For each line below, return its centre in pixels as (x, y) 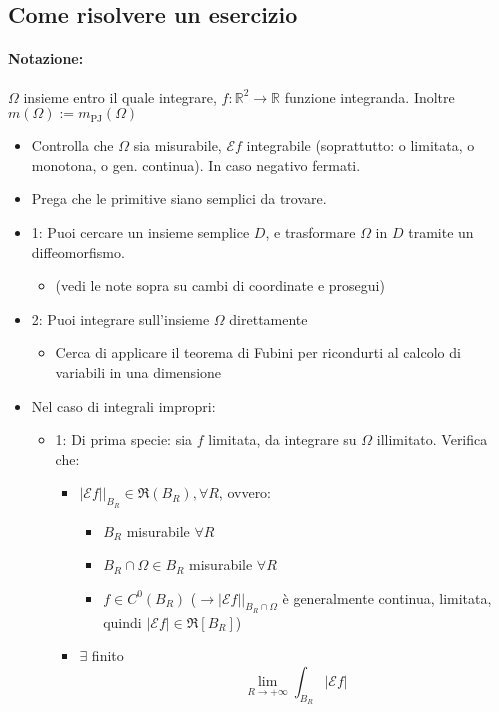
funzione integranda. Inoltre (369, 96)
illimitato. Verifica (432, 439)
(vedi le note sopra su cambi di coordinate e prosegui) (220, 285)
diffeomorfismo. (78, 251)
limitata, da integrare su (282, 439)
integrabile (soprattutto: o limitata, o (360, 145)
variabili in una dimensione (138, 371)
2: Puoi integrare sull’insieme (120, 318)
